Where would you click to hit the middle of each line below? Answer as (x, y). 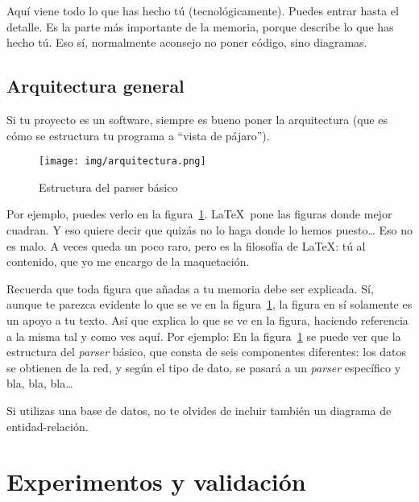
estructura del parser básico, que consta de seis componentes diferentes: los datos (207, 352)
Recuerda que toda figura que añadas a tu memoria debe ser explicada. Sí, (190, 288)
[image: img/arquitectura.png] (122, 162)
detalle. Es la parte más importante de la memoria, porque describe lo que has (200, 26)
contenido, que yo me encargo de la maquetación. (128, 261)
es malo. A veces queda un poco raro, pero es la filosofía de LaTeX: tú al (186, 245)
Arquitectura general (95, 86)
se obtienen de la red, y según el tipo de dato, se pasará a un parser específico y (204, 367)
